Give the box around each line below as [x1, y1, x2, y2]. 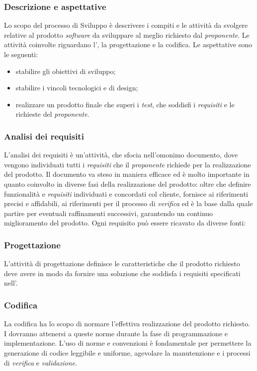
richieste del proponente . [15, 109, 89, 119]
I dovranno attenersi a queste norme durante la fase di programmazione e [4, 328, 228, 338]
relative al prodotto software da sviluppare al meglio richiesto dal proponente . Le [4, 29, 250, 40]
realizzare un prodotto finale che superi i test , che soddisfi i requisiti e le [15, 99, 235, 109]
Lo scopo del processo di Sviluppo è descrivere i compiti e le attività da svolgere [4, 20, 248, 30]
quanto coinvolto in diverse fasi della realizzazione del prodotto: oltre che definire [4, 178, 251, 189]
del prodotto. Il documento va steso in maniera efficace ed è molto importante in [4, 169, 250, 179]
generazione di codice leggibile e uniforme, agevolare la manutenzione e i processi [4, 347, 251, 358]
